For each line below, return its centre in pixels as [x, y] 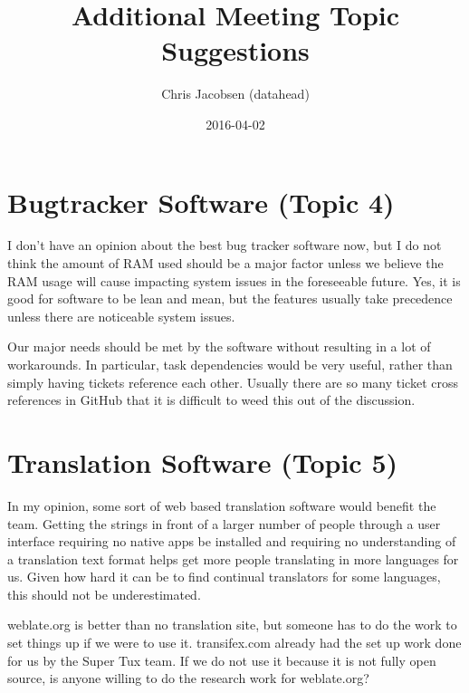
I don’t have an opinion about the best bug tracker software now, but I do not [225, 245]
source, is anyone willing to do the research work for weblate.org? [188, 678]
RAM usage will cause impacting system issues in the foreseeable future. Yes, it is [234, 280]
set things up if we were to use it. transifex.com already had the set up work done [234, 643]
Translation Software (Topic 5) [203, 462]
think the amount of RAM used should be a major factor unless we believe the [225, 263]
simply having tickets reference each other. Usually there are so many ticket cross [233, 382]
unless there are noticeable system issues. [121, 316]
